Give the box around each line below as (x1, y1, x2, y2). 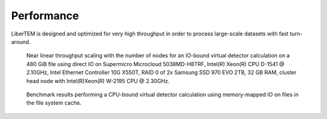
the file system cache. (26, 99, 82, 106)
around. (11, 38, 31, 45)
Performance (11, 9, 79, 22)
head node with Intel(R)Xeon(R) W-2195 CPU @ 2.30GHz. (26, 77, 170, 84)
